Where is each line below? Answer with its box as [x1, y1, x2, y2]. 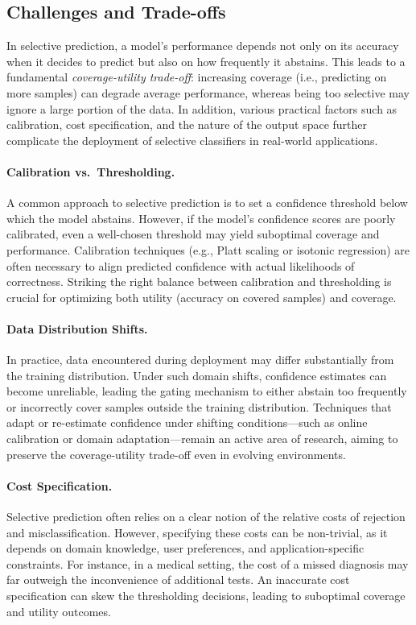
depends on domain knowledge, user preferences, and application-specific [6, 540, 365, 557]
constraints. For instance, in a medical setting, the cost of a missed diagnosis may [6, 555, 409, 572]
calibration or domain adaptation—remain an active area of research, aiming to [6, 430, 398, 447]
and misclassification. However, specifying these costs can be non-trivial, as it [6, 524, 388, 540]
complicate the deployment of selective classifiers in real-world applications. [6, 131, 378, 148]
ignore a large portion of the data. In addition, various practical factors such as [6, 100, 397, 117]
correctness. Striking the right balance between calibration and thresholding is [6, 273, 392, 290]
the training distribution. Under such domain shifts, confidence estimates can [6, 366, 387, 383]
